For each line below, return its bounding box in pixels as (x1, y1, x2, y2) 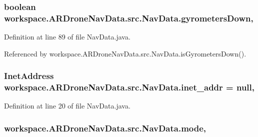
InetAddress (4, 69, 54, 82)
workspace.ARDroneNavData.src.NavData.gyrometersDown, (4, 11, 253, 24)
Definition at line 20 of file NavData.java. (4, 100, 130, 111)
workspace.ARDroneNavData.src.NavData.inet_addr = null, (4, 81, 255, 93)
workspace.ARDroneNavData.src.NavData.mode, (4, 121, 206, 134)
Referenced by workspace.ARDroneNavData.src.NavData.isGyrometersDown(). (4, 48, 246, 58)
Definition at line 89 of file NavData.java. (4, 31, 130, 42)
